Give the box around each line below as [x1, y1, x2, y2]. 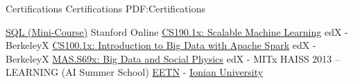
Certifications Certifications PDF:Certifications [6, 1, 205, 15]
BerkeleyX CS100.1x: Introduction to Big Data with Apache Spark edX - [6, 38, 316, 52]
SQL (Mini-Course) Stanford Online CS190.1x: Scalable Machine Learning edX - [6, 24, 348, 39]
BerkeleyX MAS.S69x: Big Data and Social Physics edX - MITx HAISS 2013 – [6, 51, 341, 65]
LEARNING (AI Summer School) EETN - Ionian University [6, 65, 264, 79]
